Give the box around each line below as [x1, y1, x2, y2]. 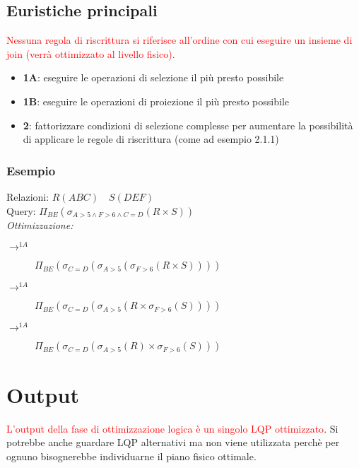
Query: [6, 203, 36, 218]
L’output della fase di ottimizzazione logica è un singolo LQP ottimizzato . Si [6, 421, 339, 435]
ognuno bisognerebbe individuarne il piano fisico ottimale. [6, 448, 257, 463]
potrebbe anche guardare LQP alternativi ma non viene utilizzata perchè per [6, 435, 340, 450]
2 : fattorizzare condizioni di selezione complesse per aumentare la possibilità [23, 117, 353, 132]
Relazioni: [6, 189, 49, 204]
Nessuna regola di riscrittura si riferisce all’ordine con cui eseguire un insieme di [6, 33, 353, 47]
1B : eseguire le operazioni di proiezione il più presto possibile [23, 93, 290, 108]
